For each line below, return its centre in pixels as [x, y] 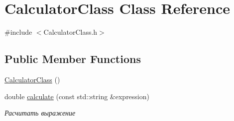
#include [18, 32]
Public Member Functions [73, 59]
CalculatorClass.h [70, 32]
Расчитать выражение [40, 113]
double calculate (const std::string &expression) [77, 96]
